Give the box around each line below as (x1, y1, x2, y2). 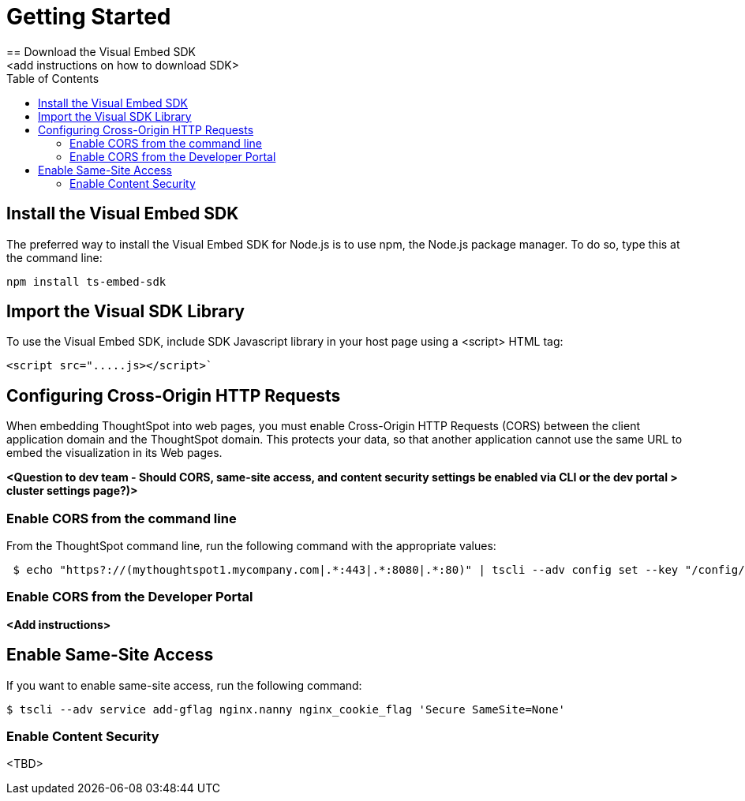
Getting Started (6, 3, 171, 30)
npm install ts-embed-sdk (6, 275, 167, 288)
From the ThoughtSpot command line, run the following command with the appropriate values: (6, 539, 496, 553)
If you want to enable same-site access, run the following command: (6, 678, 362, 692)
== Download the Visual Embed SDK (6, 44, 197, 58)
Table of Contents (6, 71, 99, 85)
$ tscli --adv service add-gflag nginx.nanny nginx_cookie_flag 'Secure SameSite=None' (6, 702, 566, 716)
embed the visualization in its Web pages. (6, 446, 223, 460)
